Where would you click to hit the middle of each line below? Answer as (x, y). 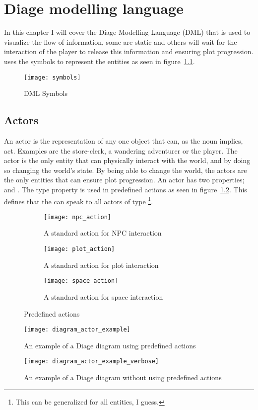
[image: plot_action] (79, 249)
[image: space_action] (81, 281)
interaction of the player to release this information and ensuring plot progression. (129, 51)
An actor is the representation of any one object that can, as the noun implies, (124, 140)
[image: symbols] (52, 77)
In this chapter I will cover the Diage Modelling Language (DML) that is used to (127, 32)
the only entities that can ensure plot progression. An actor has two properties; (124, 180)
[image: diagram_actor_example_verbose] (92, 362)
